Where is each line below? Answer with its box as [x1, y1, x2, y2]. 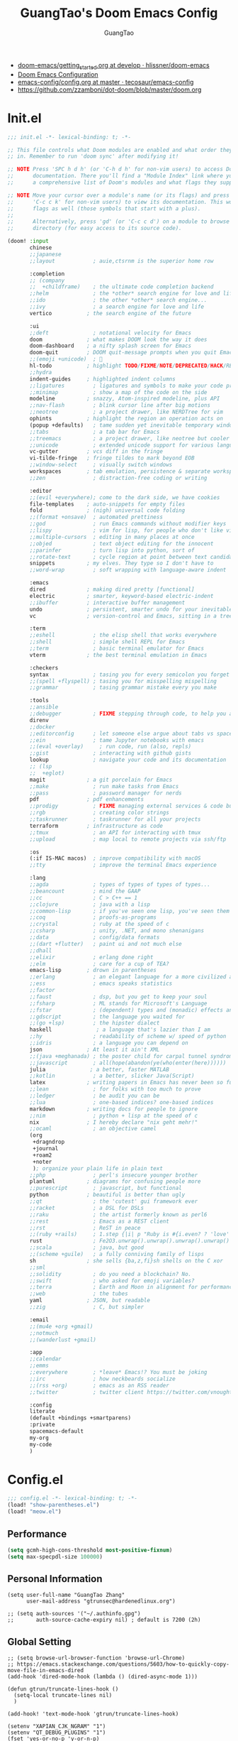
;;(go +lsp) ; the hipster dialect [29, 1020, 160, 1027]
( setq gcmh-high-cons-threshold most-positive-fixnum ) [7, 1546, 173, 1554]
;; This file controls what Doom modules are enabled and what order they [7, 146, 233, 153]
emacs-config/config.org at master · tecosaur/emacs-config [17, 77, 194, 86]
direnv [29, 716, 50, 724]
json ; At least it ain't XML [29, 1046, 160, 1053]
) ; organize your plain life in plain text [33, 1164, 163, 1172]
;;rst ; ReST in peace [29, 1224, 141, 1231]
